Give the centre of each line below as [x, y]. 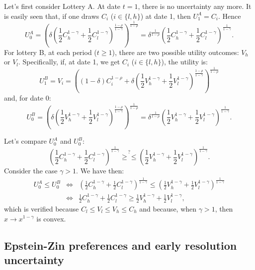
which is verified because [42, 208]
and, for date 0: [28, 98]
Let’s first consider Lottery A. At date [62, 6]
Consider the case [31, 171]
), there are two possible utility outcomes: [175, 52]
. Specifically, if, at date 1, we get [69, 62]
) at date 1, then [166, 16]
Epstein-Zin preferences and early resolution [121, 245]
